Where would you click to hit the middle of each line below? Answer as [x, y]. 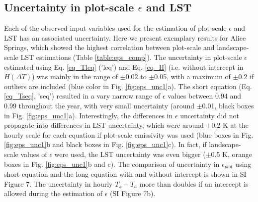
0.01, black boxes [228, 105]
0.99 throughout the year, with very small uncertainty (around [99, 105]
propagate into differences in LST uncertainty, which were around [104, 125]
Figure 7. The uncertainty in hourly [58, 183]
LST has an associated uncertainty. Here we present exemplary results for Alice [125, 37]
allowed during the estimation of [53, 193]
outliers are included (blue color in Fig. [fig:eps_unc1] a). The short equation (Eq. [128, 86]
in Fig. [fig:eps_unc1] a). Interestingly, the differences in [88, 115]
